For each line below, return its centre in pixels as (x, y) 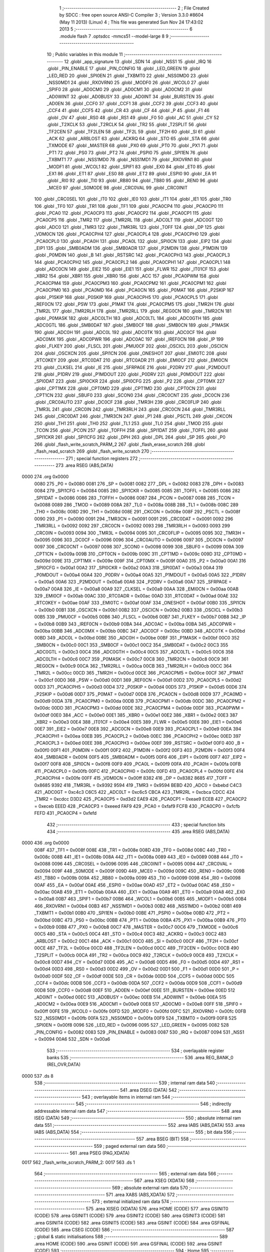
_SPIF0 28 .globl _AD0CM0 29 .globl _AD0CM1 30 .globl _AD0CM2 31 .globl (124, 90)
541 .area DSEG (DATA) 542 (148, 1090)
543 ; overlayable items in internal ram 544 (126, 1097)
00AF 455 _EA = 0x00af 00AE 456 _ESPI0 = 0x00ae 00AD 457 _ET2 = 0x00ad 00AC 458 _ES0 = (134, 885)
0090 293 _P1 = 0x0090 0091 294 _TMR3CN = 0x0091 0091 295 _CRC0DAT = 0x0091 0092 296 (134, 519)
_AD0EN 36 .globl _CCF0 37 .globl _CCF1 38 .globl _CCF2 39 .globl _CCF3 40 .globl (132, 104)
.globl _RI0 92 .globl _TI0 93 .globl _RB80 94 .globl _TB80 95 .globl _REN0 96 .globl (132, 181)
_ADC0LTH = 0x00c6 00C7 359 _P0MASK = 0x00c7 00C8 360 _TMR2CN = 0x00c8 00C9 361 (131, 659)
